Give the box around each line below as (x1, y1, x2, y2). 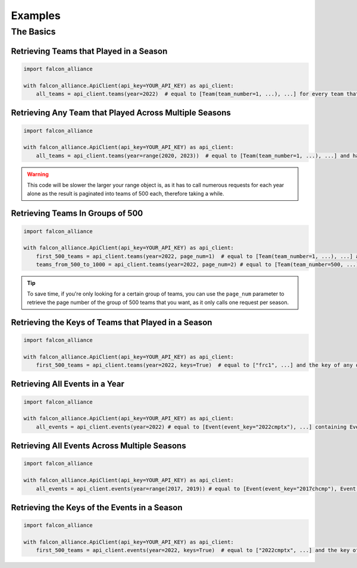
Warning (27, 170, 49, 178)
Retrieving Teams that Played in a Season (11, 46, 168, 56)
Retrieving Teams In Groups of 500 (11, 209, 143, 219)
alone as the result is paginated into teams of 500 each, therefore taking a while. (27, 190, 224, 197)
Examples (11, 9, 61, 22)
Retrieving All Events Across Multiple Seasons (11, 441, 187, 451)
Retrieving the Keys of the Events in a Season (11, 502, 183, 513)
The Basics (11, 26, 56, 37)
